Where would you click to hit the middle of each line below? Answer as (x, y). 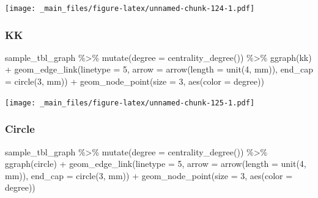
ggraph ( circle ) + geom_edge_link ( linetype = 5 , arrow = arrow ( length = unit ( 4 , (156, 164)
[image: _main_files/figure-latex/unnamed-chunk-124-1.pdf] (130, 9)
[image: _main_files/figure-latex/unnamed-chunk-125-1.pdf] (130, 103)
